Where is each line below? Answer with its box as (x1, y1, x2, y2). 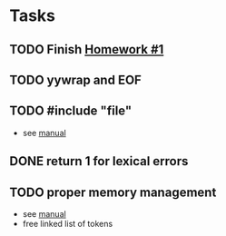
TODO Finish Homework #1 (9, 42, 164, 57)
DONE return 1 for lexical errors (9, 153, 189, 169)
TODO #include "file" (9, 103, 133, 119)
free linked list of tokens (22, 218, 113, 229)
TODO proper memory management (9, 184, 217, 200)
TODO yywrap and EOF (9, 72, 142, 87)
